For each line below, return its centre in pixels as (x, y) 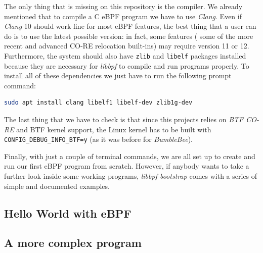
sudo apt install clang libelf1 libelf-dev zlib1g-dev (98, 103)
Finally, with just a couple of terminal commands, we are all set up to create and (130, 156)
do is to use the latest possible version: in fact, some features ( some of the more (129, 36)
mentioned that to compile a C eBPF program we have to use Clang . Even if (123, 16)
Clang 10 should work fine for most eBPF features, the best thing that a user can (130, 26)
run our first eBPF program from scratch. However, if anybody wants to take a (127, 166)
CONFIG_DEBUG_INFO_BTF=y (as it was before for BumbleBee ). (98, 139)
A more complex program (73, 243)
